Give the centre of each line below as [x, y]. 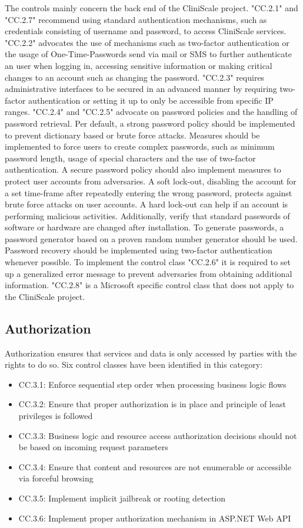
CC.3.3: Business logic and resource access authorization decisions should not [158, 435]
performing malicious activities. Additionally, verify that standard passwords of [147, 215]
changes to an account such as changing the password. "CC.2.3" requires [135, 77]
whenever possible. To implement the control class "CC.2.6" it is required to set [148, 262]
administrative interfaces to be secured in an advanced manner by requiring [141, 89]
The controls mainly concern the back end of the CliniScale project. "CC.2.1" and [151, 8]
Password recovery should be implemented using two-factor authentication [139, 250]
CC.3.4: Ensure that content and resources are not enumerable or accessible [155, 466]
